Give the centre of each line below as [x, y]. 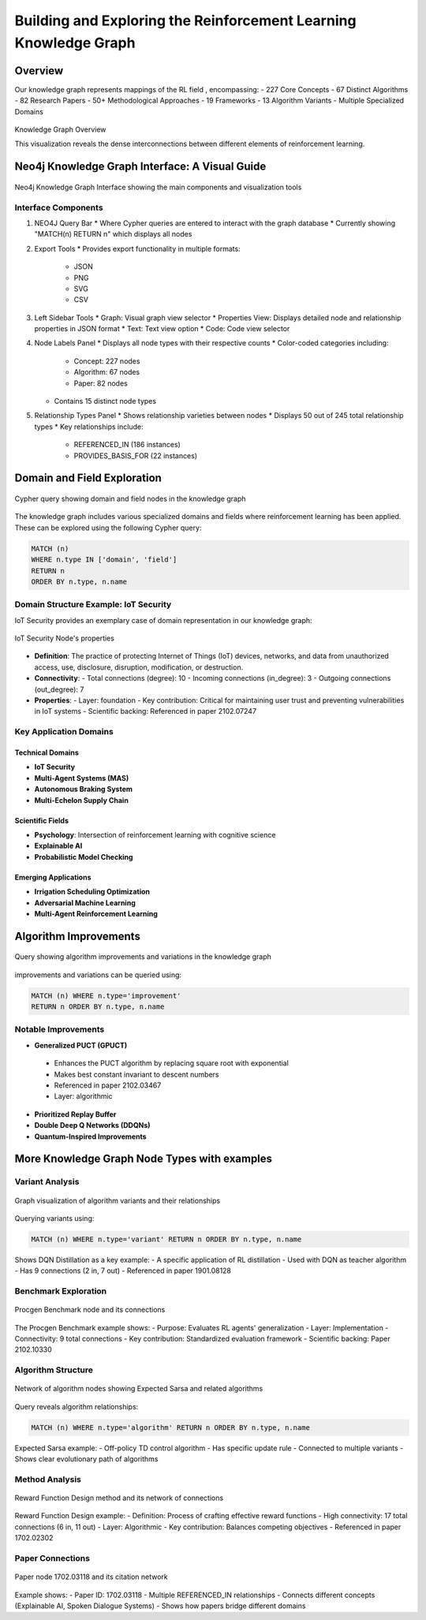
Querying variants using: [54, 1218]
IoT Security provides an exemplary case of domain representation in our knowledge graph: [163, 620]
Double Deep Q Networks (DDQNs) [92, 1125]
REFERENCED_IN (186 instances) [127, 445]
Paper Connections [52, 1558]
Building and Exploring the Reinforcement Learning [185, 21]
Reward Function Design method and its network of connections [119, 1498]
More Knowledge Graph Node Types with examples [143, 1159]
